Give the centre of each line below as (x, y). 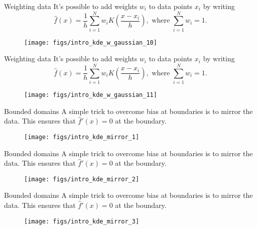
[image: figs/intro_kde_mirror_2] (82, 179)
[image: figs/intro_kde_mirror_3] (82, 221)
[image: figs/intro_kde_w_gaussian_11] (91, 95)
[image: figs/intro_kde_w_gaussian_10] (91, 42)
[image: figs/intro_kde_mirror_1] (82, 137)
